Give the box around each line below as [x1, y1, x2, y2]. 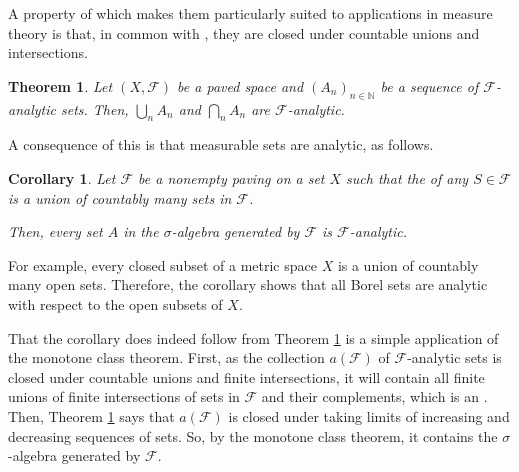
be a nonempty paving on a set [138, 167, 325, 188]
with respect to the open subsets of [8, 293, 223, 314]
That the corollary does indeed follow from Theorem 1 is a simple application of [8, 327, 499, 348]
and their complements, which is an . [261, 386, 488, 407]
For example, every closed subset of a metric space [8, 254, 317, 275]
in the [123, 221, 159, 242]
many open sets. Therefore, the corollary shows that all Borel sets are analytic [8, 274, 488, 295]
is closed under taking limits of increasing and [228, 405, 510, 426]
